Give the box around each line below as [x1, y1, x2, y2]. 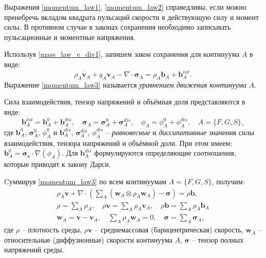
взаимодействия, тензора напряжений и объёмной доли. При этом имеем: [4, 137, 232, 148]
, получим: [212, 176, 245, 186]
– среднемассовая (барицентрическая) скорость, [95, 224, 243, 235]
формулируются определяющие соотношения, [94, 147, 236, 158]
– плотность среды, [21, 224, 82, 235]
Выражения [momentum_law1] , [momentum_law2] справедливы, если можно [4, 2, 247, 12]
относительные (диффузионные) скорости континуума [4, 234, 173, 245]
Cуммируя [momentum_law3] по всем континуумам [4, 176, 167, 186]
